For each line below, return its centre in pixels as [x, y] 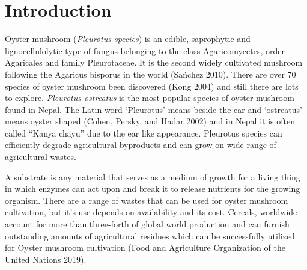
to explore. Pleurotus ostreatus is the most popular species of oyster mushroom [150, 98]
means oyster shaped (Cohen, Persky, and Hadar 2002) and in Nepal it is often [150, 121]
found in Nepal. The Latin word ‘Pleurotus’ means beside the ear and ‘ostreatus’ [153, 109]
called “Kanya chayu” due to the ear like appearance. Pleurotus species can [144, 133]
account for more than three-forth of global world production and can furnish [147, 224]
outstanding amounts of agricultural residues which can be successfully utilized [150, 235]
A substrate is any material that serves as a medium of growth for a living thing [153, 176]
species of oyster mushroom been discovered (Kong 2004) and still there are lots [152, 86]
